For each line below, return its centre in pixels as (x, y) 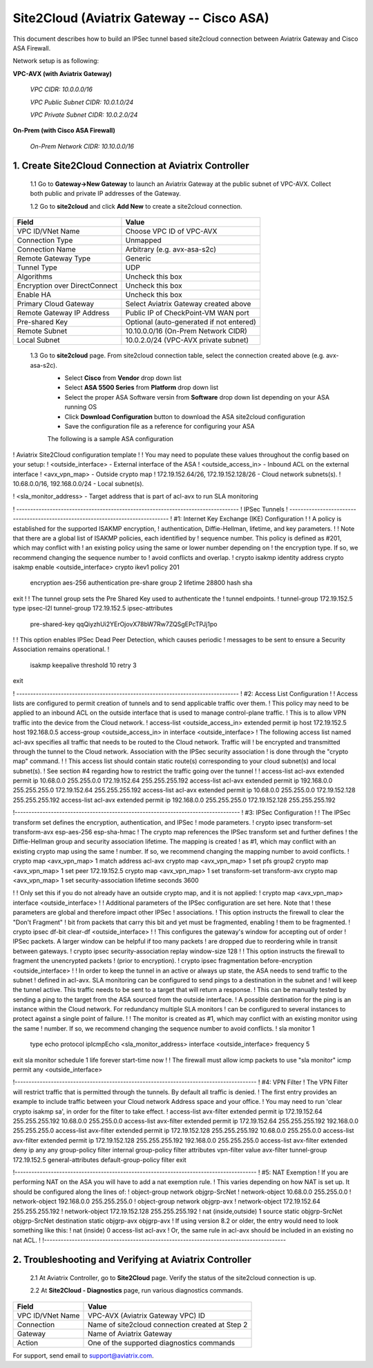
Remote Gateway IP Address (63, 313)
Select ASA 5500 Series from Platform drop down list (142, 388)
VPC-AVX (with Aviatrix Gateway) (62, 73)
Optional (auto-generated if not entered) (191, 322)
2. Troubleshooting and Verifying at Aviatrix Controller (132, 1260)
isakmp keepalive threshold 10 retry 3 (84, 665)
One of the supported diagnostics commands (161, 1342)
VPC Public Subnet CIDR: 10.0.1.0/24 (82, 102)
